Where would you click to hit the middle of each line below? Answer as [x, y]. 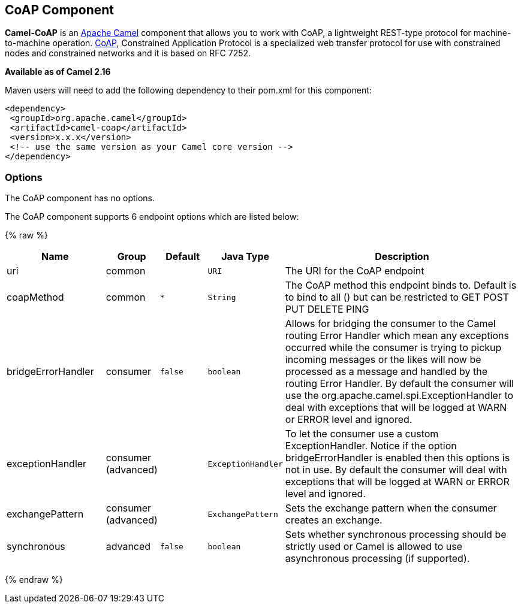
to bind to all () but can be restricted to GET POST [397, 297]
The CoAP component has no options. [80, 198]
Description [402, 257]
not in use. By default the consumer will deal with [396, 470]
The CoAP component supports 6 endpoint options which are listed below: [152, 217]
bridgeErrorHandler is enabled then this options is [397, 458]
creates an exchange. [334, 520]
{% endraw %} [34, 580]
